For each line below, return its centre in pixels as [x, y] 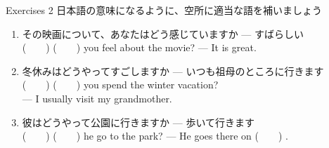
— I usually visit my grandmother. [97, 98]
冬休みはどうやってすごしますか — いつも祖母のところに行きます [173, 70]
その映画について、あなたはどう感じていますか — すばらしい [163, 33]
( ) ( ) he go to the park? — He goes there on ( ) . [155, 136]
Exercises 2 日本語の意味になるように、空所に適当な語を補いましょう [164, 10]
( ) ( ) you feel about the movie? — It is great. [139, 47]
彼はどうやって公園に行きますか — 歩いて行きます [138, 122]
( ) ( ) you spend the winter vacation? [120, 85]
